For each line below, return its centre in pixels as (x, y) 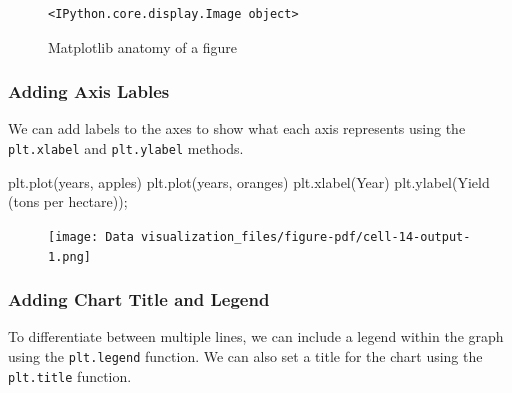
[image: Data (91, 236)
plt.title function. (70, 375)
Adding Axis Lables (89, 91)
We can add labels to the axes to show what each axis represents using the (237, 128)
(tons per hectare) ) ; (68, 201)
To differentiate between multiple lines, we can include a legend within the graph (256, 336)
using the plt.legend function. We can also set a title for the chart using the (245, 355)
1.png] (69, 256)
